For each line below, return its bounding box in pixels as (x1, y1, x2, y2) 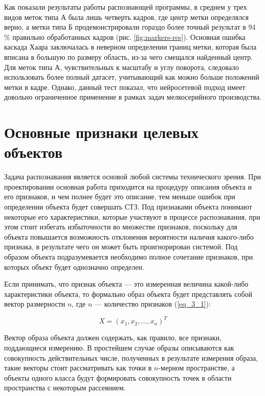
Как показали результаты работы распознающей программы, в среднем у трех (4, 2, 247, 12)
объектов (4, 142, 62, 162)
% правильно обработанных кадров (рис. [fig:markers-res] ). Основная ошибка (4, 31, 246, 42)
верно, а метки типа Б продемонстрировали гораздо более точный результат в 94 (4, 21, 256, 32)
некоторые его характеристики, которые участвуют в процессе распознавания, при (4, 211, 260, 222)
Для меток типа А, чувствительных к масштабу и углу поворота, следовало (4, 61, 239, 72)
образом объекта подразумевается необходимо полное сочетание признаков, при (4, 251, 253, 262)
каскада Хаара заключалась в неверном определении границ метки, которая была (4, 41, 257, 52)
